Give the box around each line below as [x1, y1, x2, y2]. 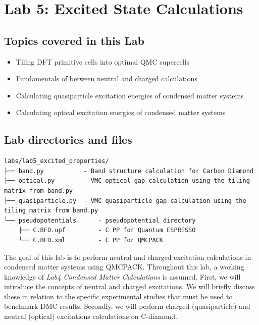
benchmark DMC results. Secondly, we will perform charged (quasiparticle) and [4, 301, 250, 311]
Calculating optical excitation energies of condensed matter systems [16, 107, 226, 118]
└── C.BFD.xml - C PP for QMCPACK [18, 236, 163, 244]
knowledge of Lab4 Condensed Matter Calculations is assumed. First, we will [4, 271, 241, 282]
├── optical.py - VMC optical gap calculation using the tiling [4, 177, 250, 185]
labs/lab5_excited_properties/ [4, 157, 109, 165]
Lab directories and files [4, 132, 132, 147]
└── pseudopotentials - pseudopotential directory [4, 216, 196, 224]
